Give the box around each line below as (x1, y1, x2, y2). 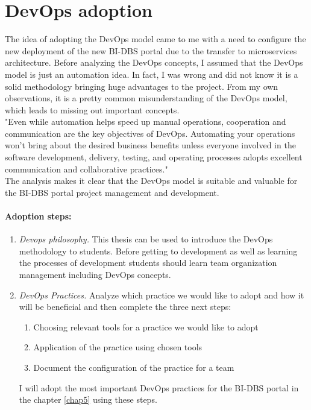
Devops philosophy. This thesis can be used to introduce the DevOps (19, 233, 273, 245)
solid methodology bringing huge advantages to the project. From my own (5, 80, 278, 92)
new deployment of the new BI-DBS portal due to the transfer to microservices (5, 44, 297, 57)
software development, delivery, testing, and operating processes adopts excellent (5, 151, 303, 163)
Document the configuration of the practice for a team (33, 361, 234, 373)
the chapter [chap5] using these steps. (19, 393, 157, 406)
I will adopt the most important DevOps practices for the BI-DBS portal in (19, 381, 299, 394)
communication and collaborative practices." (5, 162, 168, 175)
